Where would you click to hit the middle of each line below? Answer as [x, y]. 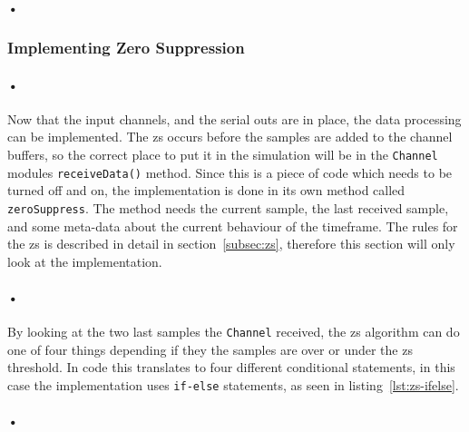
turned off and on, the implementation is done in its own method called [206, 190]
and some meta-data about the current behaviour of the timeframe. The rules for [233, 226]
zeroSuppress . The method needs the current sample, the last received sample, [228, 207]
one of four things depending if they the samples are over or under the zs [210, 349]
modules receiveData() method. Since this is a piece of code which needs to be [230, 172]
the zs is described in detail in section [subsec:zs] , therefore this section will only [231, 244]
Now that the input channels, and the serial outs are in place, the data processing [234, 118]
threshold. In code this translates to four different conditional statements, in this [231, 367]
